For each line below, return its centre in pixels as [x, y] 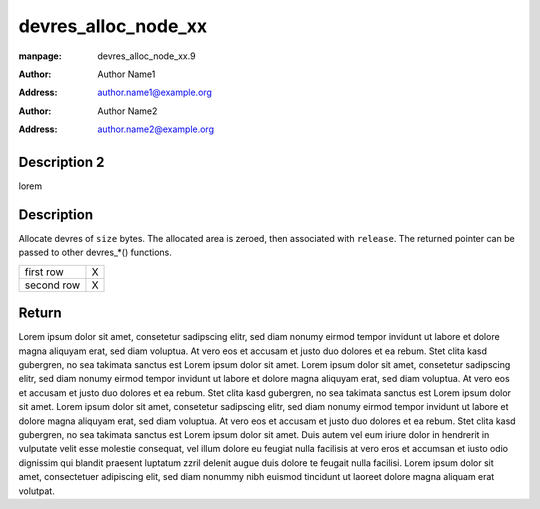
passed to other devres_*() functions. [95, 252]
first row [44, 272]
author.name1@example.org [154, 92]
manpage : [40, 56]
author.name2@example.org [156, 129]
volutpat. [36, 491]
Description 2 [61, 161]
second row [52, 285]
